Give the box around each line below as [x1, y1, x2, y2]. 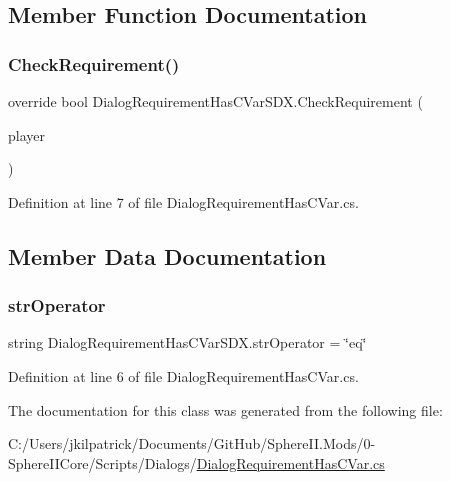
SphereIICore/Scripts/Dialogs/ [8, 452, 197, 473]
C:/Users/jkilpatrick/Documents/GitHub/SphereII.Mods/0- [8, 433, 376, 454]
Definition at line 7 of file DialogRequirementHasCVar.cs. [8, 191, 359, 212]
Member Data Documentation [8, 240, 327, 271]
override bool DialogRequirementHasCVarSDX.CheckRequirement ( [8, 91, 423, 111]
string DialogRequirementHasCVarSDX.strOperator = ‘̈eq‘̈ [8, 332, 367, 353]
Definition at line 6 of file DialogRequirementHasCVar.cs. [8, 365, 359, 386]
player [8, 124, 45, 145]
